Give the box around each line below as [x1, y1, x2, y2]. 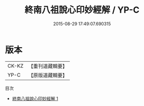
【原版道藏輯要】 [28, 71, 67, 78]
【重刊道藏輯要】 [28, 63, 67, 70]
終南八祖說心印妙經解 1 [12, 95, 59, 101]
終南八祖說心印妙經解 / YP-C [24, 4, 140, 16]
